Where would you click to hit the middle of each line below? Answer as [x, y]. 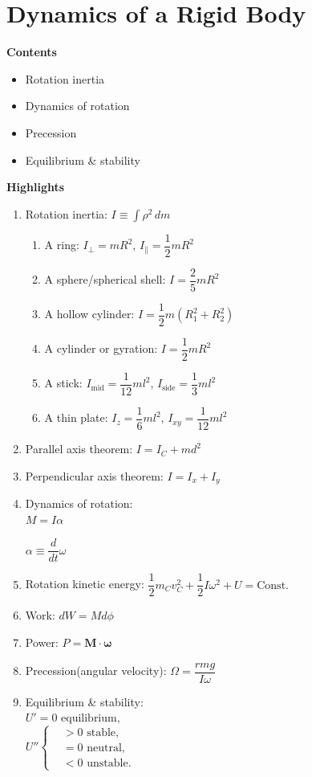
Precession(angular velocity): [96, 671]
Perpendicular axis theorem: [94, 475]
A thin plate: [76, 417]
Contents [32, 52]
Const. [273, 585]
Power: [42, 642]
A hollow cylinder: [89, 314]
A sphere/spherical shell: [105, 279]
